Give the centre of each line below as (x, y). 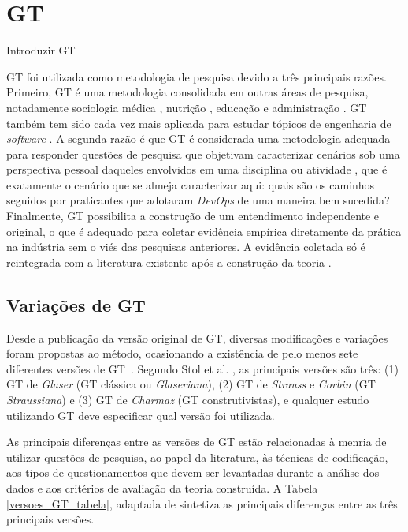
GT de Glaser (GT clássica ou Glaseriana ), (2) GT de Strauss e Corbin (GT (191, 384)
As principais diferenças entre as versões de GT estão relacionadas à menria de (197, 442)
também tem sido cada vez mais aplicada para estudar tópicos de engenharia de (199, 123)
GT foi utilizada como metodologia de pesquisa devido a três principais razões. (197, 76)
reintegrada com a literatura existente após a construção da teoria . (169, 262)
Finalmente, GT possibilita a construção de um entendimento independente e (193, 216)
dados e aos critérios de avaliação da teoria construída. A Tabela (162, 487)
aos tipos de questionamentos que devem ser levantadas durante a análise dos (193, 472)
